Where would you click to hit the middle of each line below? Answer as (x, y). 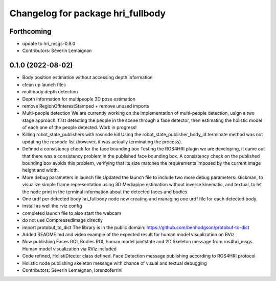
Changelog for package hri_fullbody (88, 13)
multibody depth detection (50, 92)
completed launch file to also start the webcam (72, 213)
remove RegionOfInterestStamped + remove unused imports (86, 106)
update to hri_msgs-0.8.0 (49, 44)
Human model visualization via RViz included (70, 249)
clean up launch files (44, 85)
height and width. (41, 170)
